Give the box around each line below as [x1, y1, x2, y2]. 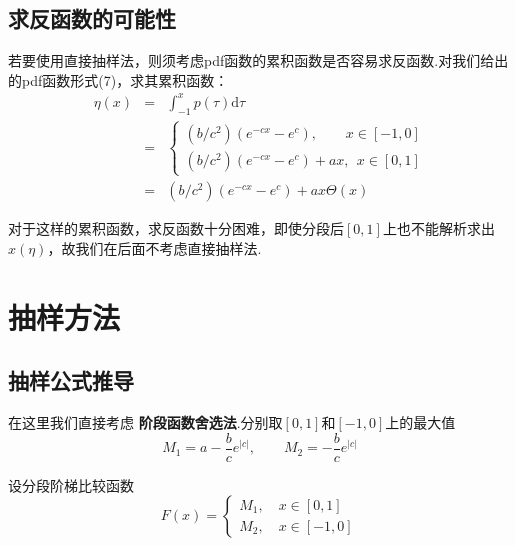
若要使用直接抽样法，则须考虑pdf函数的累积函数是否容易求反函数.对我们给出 [8, 50, 509, 71]
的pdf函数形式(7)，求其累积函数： [8, 69, 229, 90]
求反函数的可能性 [8, 3, 176, 34]
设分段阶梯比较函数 [8, 474, 134, 495]
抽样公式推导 [8, 365, 134, 396]
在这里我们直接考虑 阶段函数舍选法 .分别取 [8, 412, 283, 433]
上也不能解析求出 [382, 218, 495, 239]
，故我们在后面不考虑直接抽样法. [47, 237, 262, 258]
